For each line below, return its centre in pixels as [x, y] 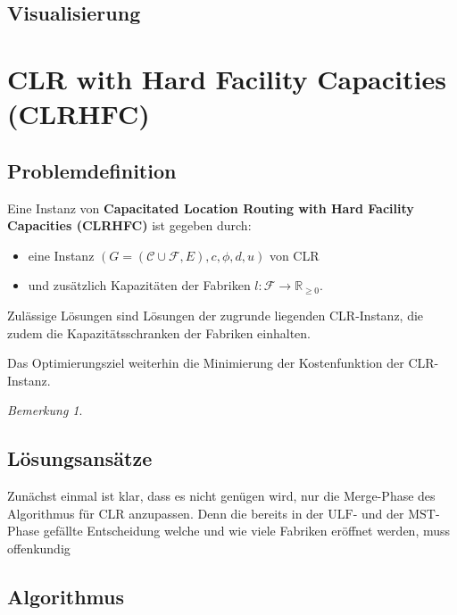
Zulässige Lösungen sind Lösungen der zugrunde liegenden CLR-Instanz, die [216, 315]
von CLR [294, 255]
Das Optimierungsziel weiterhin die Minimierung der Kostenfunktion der [206, 363]
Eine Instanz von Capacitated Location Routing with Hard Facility [211, 208]
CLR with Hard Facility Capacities [227, 78]
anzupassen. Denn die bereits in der [226, 513]
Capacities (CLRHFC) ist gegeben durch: [129, 225]
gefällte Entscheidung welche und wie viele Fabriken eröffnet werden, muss [247, 531]
